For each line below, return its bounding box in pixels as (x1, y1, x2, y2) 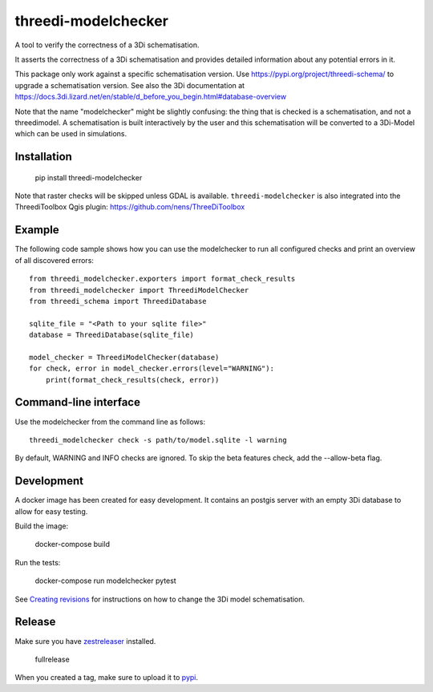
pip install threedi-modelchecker (34, 172, 143, 182)
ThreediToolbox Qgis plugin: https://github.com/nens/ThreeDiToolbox (14, 202, 245, 212)
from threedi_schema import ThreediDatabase (29, 297, 208, 306)
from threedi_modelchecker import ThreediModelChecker (29, 285, 249, 294)
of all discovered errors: (14, 255, 94, 265)
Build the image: (14, 521, 68, 531)
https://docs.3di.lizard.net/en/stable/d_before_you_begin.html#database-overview (14, 92, 287, 102)
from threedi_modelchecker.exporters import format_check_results (29, 274, 296, 284)
